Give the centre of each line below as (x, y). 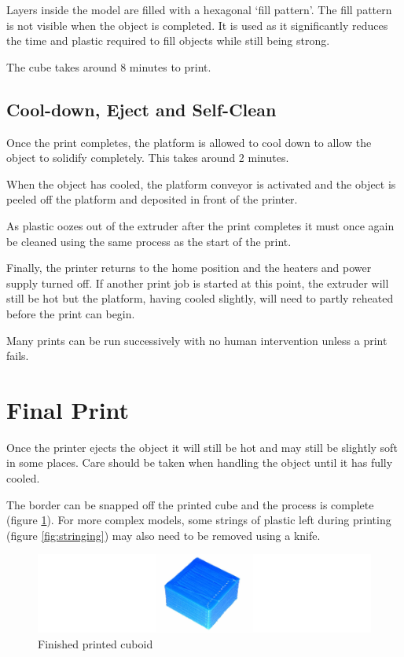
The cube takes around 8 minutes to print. (109, 66)
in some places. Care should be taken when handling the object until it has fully (200, 462)
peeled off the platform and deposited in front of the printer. (152, 199)
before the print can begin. (71, 313)
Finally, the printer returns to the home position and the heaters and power (189, 268)
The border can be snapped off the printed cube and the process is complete (190, 504)
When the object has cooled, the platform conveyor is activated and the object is (201, 184)
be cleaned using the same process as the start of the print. (149, 241)
